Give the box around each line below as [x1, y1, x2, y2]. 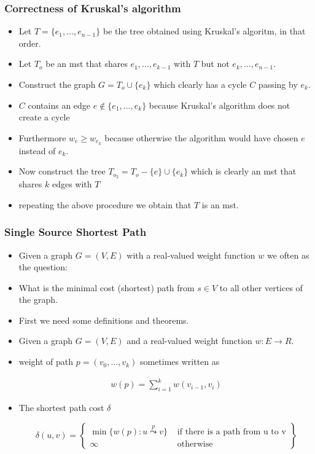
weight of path [18, 355, 74, 368]
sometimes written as [139, 355, 220, 368]
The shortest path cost [18, 401, 104, 413]
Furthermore [18, 131, 66, 144]
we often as [266, 248, 309, 261]
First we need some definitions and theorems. [18, 313, 189, 326]
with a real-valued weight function [126, 248, 255, 261]
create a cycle [18, 111, 70, 123]
